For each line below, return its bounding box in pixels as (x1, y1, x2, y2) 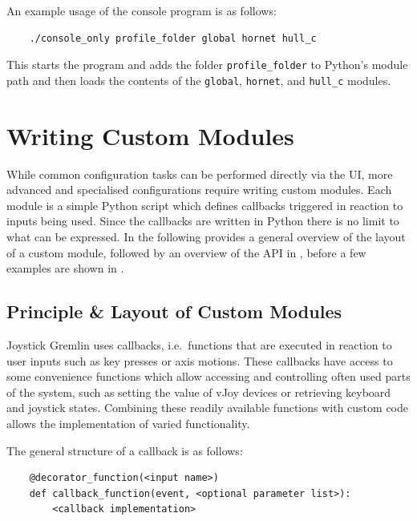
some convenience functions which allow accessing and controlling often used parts (6, 368, 411, 385)
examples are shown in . (6, 260, 124, 277)
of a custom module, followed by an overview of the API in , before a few (6, 244, 366, 260)
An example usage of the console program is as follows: (6, 2, 277, 18)
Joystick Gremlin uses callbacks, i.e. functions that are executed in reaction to (6, 336, 392, 353)
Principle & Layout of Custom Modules (6, 299, 342, 324)
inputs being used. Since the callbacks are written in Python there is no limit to (6, 212, 399, 229)
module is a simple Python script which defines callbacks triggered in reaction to (6, 196, 403, 213)
